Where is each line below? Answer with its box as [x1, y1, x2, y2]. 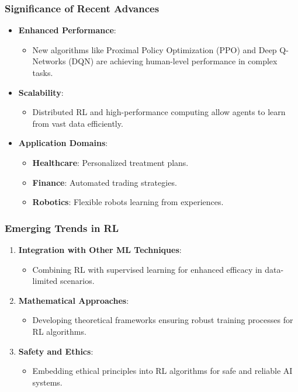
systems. [32, 376, 63, 388]
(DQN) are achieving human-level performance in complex [68, 55, 278, 67]
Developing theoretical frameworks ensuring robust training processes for [32, 314, 293, 326]
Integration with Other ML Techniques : [18, 243, 182, 255]
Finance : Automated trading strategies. [32, 176, 177, 188]
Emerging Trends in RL [5, 220, 119, 235]
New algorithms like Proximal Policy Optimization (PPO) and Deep [32, 43, 277, 55]
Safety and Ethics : [18, 345, 93, 357]
